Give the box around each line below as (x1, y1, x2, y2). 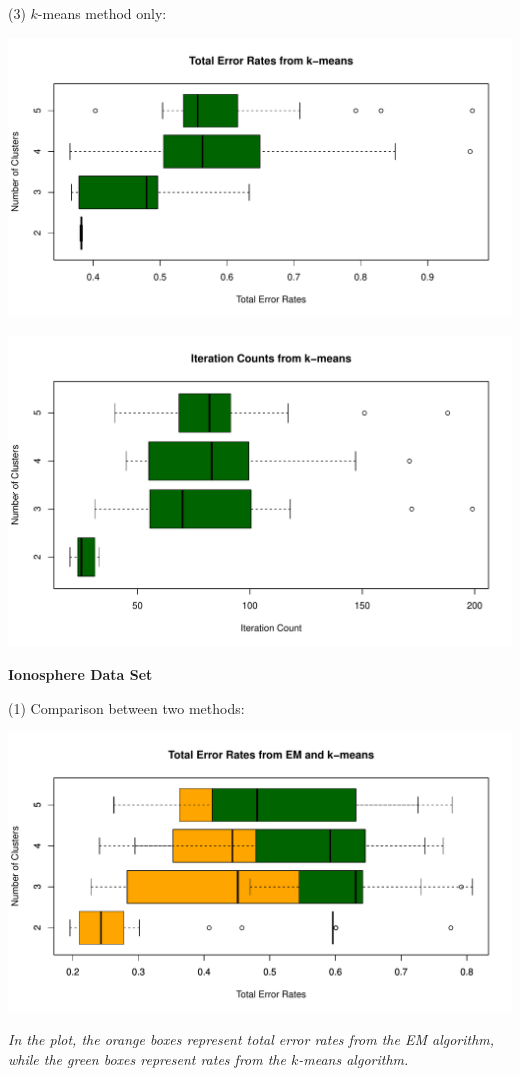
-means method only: (37, 3, 167, 23)
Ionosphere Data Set (8, 663, 153, 684)
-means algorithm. (298, 1048, 409, 1069)
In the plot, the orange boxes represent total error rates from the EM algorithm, (8, 1029, 495, 1050)
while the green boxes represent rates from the (8, 1048, 286, 1069)
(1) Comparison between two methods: (8, 697, 245, 718)
